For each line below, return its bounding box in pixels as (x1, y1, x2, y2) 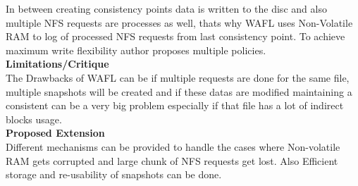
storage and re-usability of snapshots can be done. (6, 167, 222, 182)
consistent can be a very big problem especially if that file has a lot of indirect (6, 98, 344, 113)
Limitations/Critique (6, 56, 109, 71)
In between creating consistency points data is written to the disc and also (6, 1, 327, 15)
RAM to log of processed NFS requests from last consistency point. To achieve (6, 29, 345, 44)
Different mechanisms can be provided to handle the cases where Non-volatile (6, 139, 340, 154)
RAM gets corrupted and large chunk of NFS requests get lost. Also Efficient (6, 153, 338, 168)
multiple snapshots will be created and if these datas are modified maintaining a (6, 84, 352, 99)
